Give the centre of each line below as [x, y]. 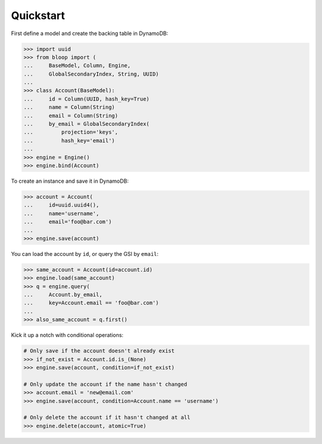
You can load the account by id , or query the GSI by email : [85, 254]
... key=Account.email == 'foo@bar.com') [91, 303]
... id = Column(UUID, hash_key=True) [86, 99]
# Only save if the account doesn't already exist [99, 351]
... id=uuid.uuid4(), [61, 205]
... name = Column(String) [69, 107]
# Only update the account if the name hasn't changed [105, 384]
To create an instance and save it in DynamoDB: [70, 181]
